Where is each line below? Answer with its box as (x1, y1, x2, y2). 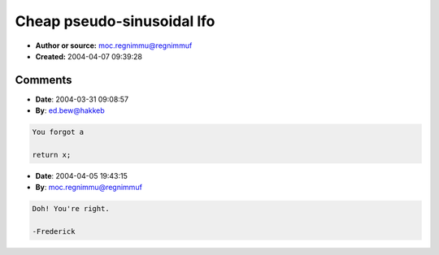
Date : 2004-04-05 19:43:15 (35, 171, 128, 180)
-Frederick (32, 227, 76, 236)
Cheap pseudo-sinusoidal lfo (15, 12, 215, 30)
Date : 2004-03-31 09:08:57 (35, 94, 129, 104)
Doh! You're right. (32, 204, 110, 214)
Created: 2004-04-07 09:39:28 (35, 51, 142, 61)
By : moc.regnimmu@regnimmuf (35, 183, 142, 192)
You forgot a (32, 127, 85, 137)
